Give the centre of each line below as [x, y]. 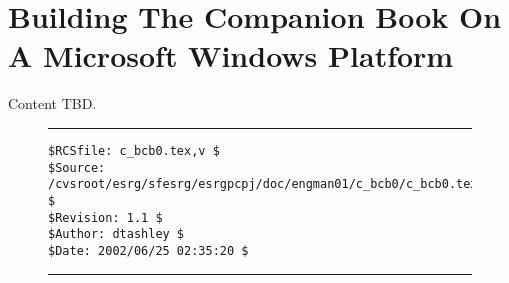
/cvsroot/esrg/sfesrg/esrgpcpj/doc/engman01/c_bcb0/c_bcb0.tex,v [270, 184]
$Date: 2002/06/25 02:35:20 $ [148, 250]
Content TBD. [52, 103]
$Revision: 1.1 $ [105, 217]
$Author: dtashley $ [116, 234]
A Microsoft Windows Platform [231, 55]
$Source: [77, 167]
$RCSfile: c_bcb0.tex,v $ [134, 150]
